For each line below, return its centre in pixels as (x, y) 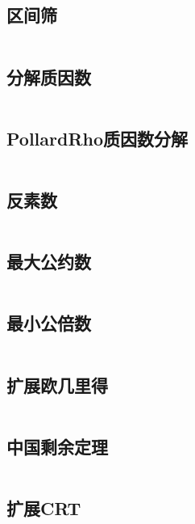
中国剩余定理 (57, 446)
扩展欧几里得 (57, 385)
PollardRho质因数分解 (97, 138)
